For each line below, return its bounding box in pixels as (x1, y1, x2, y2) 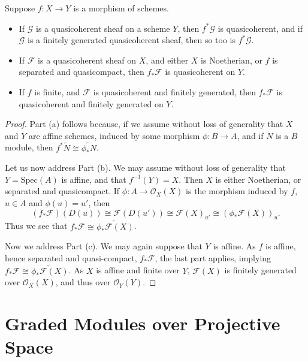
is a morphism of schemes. (73, 2, 169, 14)
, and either (146, 53, 189, 66)
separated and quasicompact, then (19, 65, 144, 78)
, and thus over (55, 276, 111, 288)
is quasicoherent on (165, 65, 235, 78)
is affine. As (213, 240, 256, 252)
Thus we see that (5, 219, 68, 232)
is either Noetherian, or (215, 173, 301, 185)
